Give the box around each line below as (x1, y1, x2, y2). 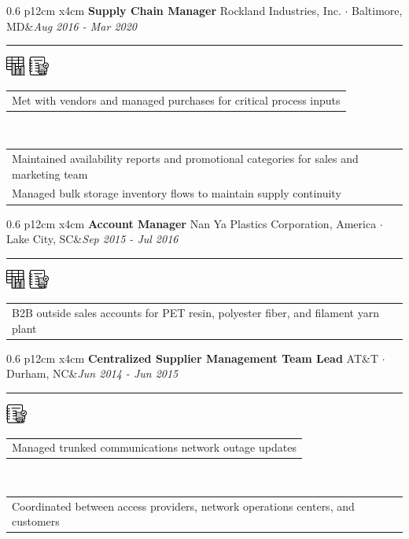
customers (12, 513, 60, 530)
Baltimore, (352, 2, 403, 18)
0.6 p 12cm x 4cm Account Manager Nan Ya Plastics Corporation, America (6, 215, 377, 231)
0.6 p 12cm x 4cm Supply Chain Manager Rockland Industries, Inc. (6, 2, 341, 18)
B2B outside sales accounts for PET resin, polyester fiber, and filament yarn (12, 305, 379, 321)
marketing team (12, 165, 88, 182)
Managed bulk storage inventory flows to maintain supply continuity (12, 185, 341, 201)
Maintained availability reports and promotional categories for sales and (12, 150, 359, 166)
